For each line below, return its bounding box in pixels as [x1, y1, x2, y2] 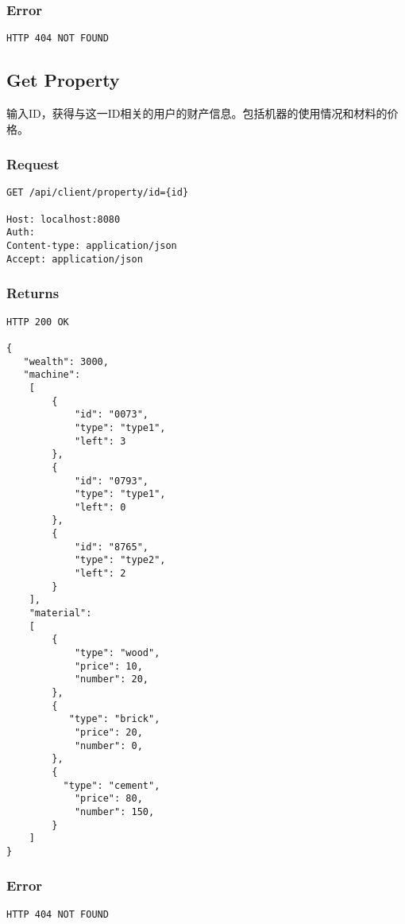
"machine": [23, 369, 81, 381]
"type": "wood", [74, 647, 160, 659]
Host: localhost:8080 [6, 213, 121, 225]
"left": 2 [74, 568, 126, 580]
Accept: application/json [6, 253, 143, 265]
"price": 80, [74, 793, 143, 805]
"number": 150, [74, 806, 155, 817]
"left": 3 [74, 435, 126, 447]
